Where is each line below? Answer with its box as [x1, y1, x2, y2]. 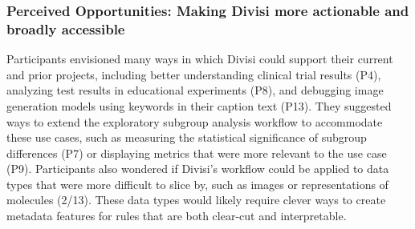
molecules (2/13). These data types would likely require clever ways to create [6, 191, 386, 208]
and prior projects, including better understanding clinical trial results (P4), [6, 66, 381, 82]
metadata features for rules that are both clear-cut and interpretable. [6, 207, 347, 224]
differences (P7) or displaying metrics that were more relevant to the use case [6, 144, 387, 161]
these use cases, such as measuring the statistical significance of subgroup [6, 129, 367, 146]
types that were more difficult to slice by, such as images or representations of [6, 175, 389, 192]
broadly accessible [6, 18, 125, 38]
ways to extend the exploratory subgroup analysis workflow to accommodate [6, 113, 383, 130]
